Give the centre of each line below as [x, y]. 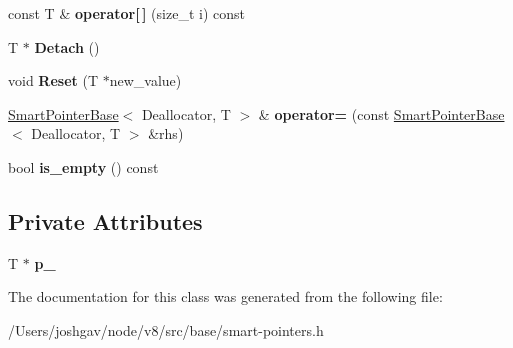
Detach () [67, 46]
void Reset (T [53, 80]
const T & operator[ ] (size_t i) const [126, 13]
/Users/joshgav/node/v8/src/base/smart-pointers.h [166, 329]
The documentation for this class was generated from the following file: [225, 296]
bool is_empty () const [83, 166]
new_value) [145, 80]
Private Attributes [105, 220]
